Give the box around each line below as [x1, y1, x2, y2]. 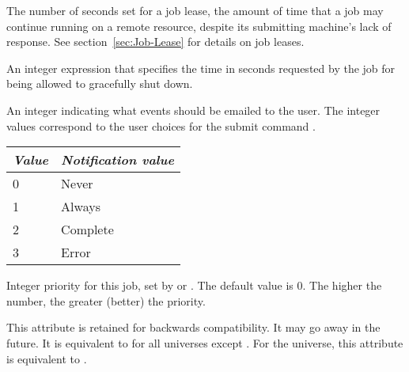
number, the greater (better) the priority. [6, 292, 206, 309]
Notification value [61, 150, 175, 169]
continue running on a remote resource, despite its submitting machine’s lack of [6, 17, 392, 34]
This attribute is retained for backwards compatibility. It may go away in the [6, 319, 381, 336]
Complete [61, 220, 114, 239]
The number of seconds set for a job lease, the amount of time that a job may [6, 2, 384, 18]
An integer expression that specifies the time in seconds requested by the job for [6, 59, 396, 76]
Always [61, 197, 100, 216]
